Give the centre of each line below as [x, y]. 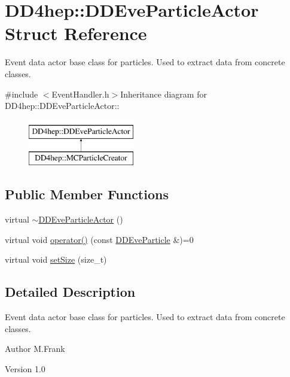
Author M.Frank [35, 349]
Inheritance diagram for [164, 94]
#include [22, 94]
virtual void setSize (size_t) [56, 259]
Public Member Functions [87, 194]
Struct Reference [76, 33]
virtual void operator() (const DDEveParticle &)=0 [99, 239]
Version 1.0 [25, 368]
